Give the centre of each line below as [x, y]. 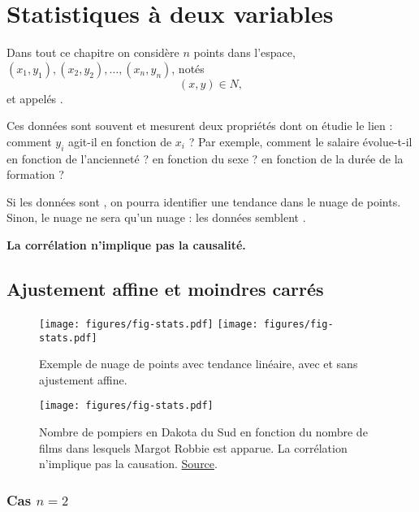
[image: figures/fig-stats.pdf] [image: [149, 324]
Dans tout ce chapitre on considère [93, 52]
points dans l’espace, [244, 52]
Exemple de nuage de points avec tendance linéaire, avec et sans [199, 364]
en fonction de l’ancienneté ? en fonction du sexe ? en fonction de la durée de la [205, 158]
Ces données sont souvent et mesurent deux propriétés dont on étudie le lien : [200, 126]
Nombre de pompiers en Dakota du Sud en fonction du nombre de [203, 432]
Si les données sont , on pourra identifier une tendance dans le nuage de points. [204, 201]
